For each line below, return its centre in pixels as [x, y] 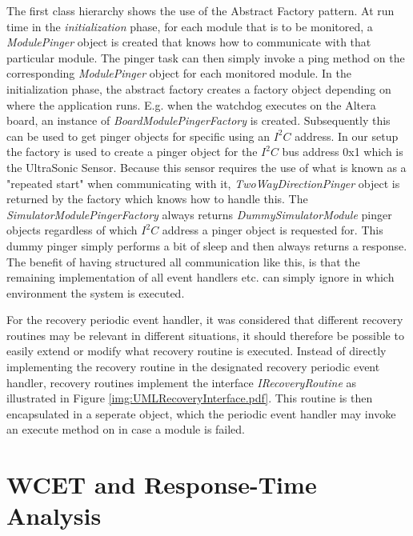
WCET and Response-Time [162, 484]
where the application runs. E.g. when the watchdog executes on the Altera [191, 104]
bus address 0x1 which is [343, 152]
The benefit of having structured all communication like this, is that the [183, 261]
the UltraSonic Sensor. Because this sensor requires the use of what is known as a [206, 167]
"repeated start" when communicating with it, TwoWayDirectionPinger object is [203, 183]
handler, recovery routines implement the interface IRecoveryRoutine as [182, 382]
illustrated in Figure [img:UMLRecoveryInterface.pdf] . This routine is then [190, 398]
